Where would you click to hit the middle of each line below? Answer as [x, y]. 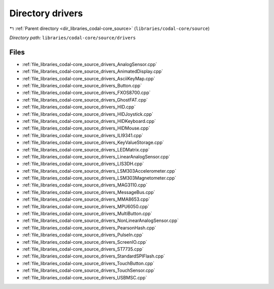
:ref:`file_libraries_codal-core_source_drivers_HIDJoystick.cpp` [88, 114]
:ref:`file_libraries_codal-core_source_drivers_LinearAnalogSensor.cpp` [96, 156]
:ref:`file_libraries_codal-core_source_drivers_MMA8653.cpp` [86, 199]
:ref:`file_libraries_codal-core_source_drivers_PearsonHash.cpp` [89, 228]
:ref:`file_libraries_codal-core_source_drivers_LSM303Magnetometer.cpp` [99, 178]
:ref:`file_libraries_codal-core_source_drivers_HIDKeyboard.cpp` [89, 121]
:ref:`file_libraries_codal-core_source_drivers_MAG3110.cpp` [85, 185]
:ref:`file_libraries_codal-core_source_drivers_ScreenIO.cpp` [84, 242]
